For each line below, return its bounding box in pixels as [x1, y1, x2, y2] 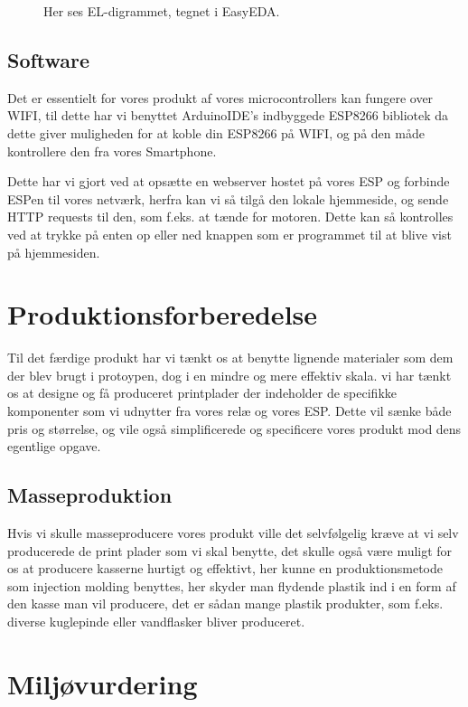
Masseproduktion [7, 481, 173, 509]
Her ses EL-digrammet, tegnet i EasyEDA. [43, 2, 280, 20]
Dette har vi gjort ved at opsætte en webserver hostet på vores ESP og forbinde [7, 172, 450, 191]
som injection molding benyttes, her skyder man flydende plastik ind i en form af [7, 576, 456, 595]
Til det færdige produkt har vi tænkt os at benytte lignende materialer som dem [7, 348, 454, 367]
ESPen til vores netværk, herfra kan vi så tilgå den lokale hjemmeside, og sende [7, 189, 449, 208]
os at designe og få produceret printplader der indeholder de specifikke [7, 383, 397, 402]
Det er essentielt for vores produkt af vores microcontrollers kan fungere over [7, 88, 434, 107]
